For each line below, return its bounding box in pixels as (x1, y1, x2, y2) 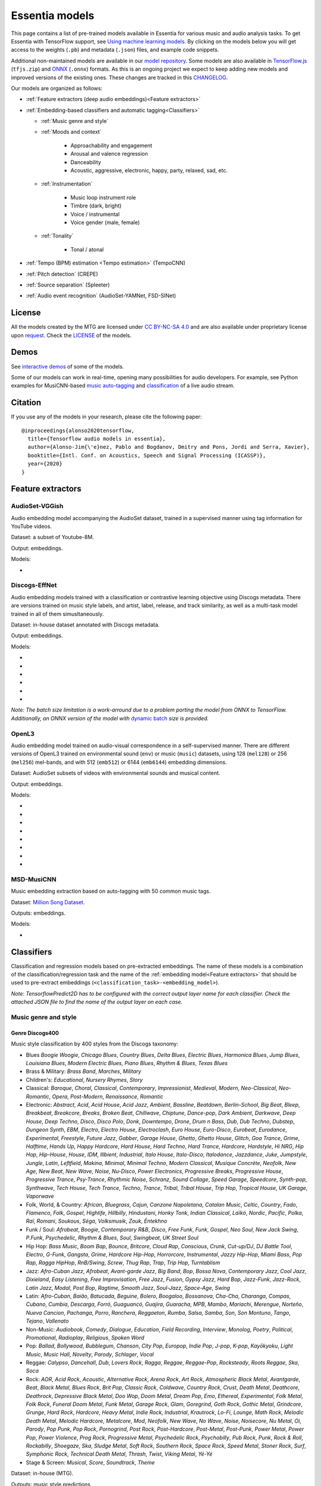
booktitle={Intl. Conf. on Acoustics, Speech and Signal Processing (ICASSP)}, (27, 452, 266, 459)
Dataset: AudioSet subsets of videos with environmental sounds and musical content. (11, 770, 221, 777)
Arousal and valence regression (70, 150, 148, 158)
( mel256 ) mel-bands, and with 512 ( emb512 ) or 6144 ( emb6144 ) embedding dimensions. (11, 758, 227, 766)
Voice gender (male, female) (70, 219, 140, 226)
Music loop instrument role (70, 194, 136, 201)
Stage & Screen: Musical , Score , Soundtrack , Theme (26, 1459, 155, 1466)
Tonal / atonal (70, 245, 104, 253)
